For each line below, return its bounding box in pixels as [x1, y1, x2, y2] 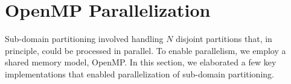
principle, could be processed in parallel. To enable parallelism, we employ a [5, 44, 286, 56]
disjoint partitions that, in [176, 32, 272, 45]
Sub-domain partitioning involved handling [5, 32, 164, 45]
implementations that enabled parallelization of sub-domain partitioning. [5, 67, 274, 80]
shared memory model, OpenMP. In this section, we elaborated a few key [5, 56, 277, 68]
